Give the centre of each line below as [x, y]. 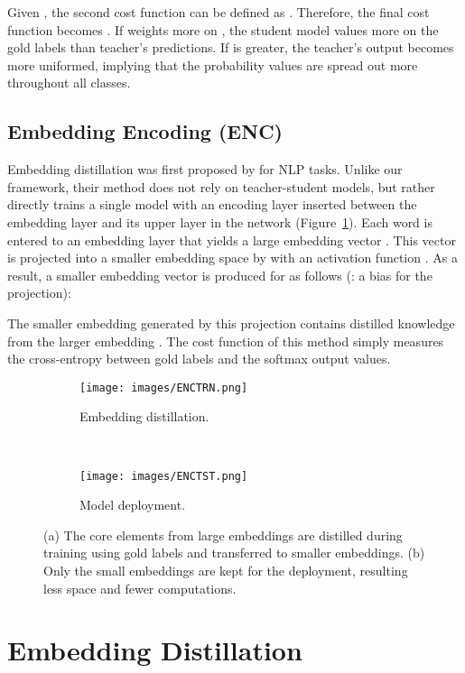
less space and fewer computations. [140, 588]
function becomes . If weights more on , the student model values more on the [223, 29]
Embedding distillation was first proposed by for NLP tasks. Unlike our [205, 169]
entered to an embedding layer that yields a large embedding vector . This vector [232, 240]
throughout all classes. [69, 83]
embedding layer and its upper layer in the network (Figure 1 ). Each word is [220, 221]
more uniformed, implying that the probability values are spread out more [213, 65]
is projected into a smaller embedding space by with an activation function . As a [232, 258]
